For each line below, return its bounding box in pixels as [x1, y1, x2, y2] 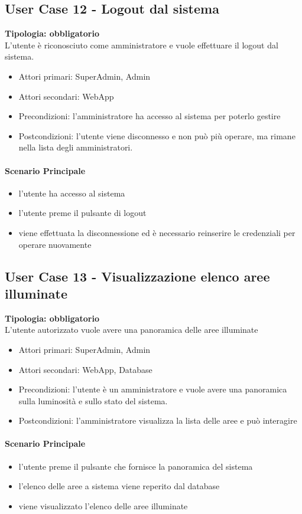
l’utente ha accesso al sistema [18, 186, 125, 199]
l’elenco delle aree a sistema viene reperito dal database [18, 480, 220, 492]
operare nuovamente [18, 238, 92, 250]
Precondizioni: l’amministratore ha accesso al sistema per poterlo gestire [18, 110, 281, 122]
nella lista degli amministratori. [18, 141, 133, 153]
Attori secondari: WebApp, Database [18, 363, 152, 375]
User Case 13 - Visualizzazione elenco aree [5, 267, 270, 285]
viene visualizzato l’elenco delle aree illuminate [18, 499, 188, 512]
